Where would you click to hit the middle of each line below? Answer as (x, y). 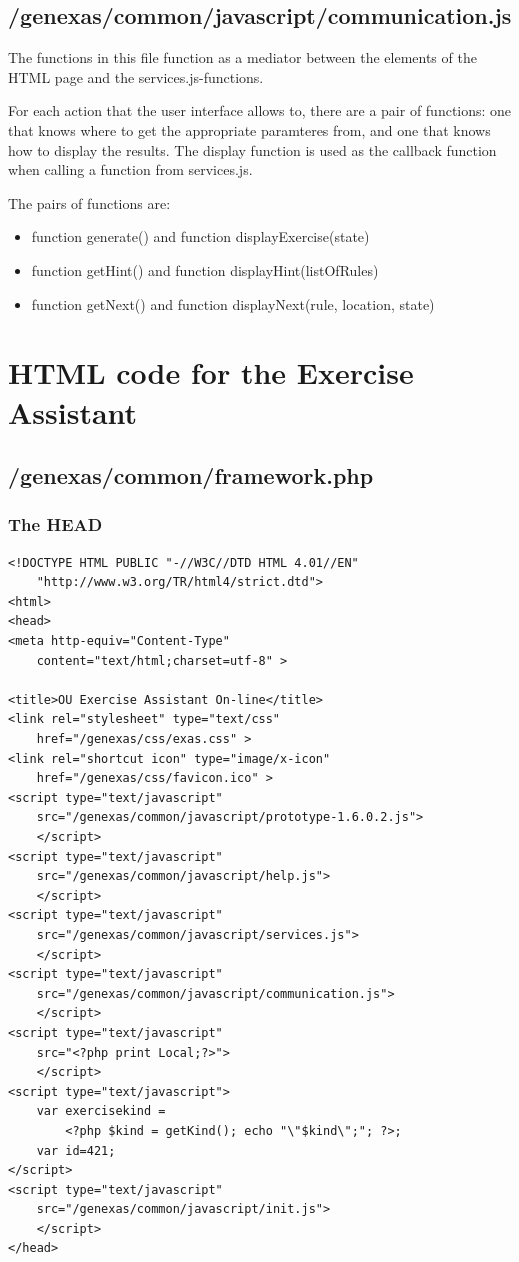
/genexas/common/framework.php (191, 475)
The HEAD (55, 524)
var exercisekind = (101, 1111)
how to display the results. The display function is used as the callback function (252, 149)
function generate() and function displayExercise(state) (200, 236)
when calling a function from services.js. (130, 169)
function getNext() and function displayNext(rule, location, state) (233, 303)
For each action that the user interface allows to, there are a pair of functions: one (260, 110)
